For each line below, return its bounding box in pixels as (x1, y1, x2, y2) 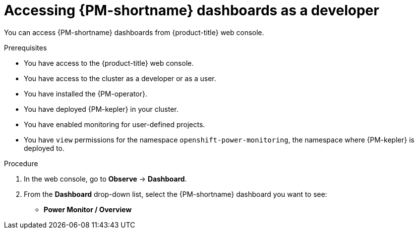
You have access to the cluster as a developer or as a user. (24, 74, 216, 83)
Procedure (4, 159, 38, 168)
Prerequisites (4, 43, 47, 52)
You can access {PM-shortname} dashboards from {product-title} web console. (4, 28, 264, 37)
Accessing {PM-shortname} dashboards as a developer (4, 2, 379, 19)
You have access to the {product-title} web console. (24, 58, 194, 67)
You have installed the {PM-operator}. (24, 89, 148, 98)
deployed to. (24, 143, 64, 152)
